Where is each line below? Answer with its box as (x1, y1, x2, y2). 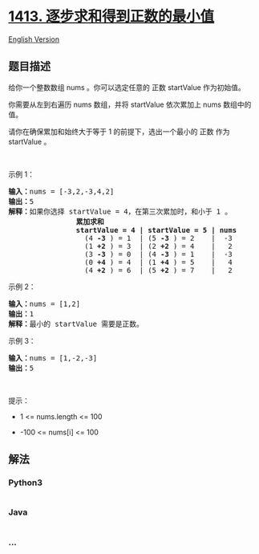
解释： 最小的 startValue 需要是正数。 (8, 319, 144, 328)
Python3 (8, 477, 42, 488)
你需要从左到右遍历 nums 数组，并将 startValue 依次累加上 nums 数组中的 (8, 100, 252, 109)
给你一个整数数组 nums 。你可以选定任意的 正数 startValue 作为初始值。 (8, 82, 246, 92)
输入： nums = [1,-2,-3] (8, 353, 98, 362)
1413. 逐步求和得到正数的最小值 (8, 7, 215, 26)
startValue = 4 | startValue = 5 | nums (75, 226, 237, 234)
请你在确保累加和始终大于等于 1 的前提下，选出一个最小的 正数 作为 (8, 126, 230, 136)
